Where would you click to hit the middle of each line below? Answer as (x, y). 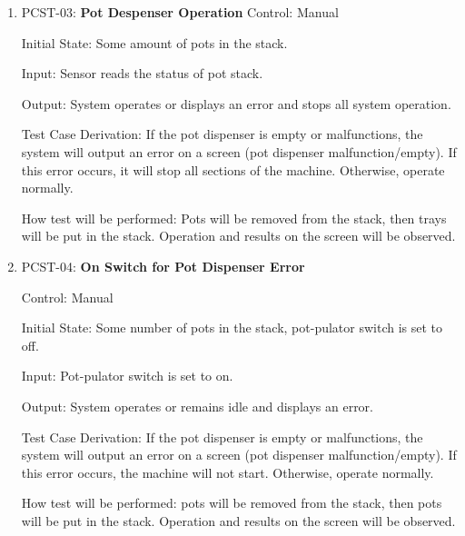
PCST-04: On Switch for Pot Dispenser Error (163, 266)
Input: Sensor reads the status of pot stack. (142, 73)
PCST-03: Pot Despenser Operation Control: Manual (180, 12)
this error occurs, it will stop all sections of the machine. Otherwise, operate (233, 169)
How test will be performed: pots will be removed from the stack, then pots (232, 503)
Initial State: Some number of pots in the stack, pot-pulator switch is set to (232, 328)
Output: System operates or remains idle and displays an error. (197, 406)
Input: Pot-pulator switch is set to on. (127, 376)
